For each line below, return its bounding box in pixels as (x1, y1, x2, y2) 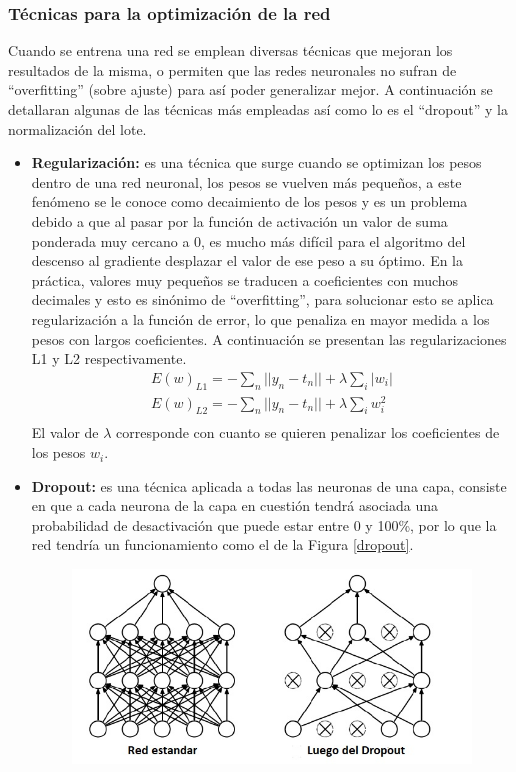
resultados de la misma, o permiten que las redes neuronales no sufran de (8, 59, 457, 80)
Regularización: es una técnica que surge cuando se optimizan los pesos (31, 152, 482, 173)
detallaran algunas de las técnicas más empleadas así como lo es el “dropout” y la (8, 99, 508, 119)
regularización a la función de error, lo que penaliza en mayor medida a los (31, 308, 490, 329)
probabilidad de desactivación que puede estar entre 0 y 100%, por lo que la (31, 514, 497, 535)
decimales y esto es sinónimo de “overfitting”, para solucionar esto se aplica (31, 289, 494, 310)
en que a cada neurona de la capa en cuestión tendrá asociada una (31, 495, 439, 516)
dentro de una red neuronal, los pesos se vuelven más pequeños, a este (31, 171, 462, 192)
